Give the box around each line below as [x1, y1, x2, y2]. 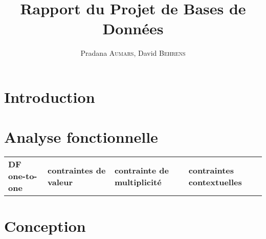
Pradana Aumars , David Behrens [80, 48, 186, 58]
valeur [48, 176, 73, 188]
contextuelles [188, 176, 242, 188]
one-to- [8, 170, 37, 182]
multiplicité [114, 176, 162, 188]
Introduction [4, 86, 95, 107]
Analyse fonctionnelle [4, 126, 158, 147]
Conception [4, 215, 86, 236]
